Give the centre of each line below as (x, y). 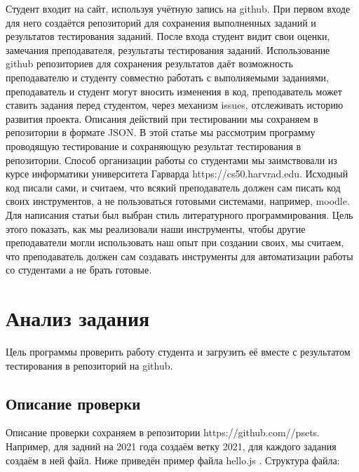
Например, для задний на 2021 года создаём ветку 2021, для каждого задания (171, 446)
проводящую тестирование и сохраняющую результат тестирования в (154, 146)
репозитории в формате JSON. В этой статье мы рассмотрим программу (161, 132)
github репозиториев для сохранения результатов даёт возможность (149, 63)
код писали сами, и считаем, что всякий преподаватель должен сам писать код (173, 187)
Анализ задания (78, 318)
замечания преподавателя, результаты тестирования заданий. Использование (168, 49)
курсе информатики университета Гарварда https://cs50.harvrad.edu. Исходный (177, 174)
